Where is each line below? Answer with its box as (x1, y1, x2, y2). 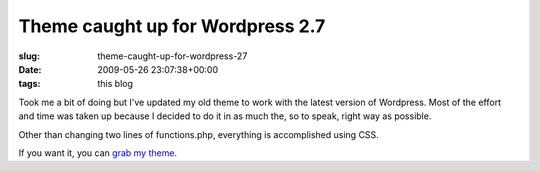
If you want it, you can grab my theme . (18, 146, 178, 159)
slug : (18, 50, 40, 62)
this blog (97, 78, 134, 90)
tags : (18, 78, 41, 90)
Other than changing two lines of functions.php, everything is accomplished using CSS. (18, 128, 379, 140)
